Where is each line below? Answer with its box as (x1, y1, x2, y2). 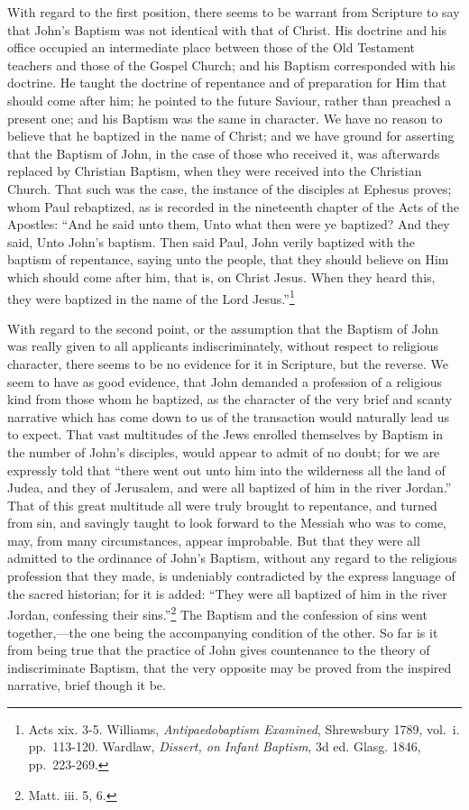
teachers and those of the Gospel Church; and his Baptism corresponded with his (7, 55, 455, 74)
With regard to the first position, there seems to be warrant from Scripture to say (7, 3, 460, 21)
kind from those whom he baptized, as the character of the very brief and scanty (7, 390, 453, 409)
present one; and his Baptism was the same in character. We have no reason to (7, 108, 443, 127)
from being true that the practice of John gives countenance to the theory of (7, 640, 430, 659)
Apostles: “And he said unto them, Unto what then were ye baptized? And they (7, 215, 450, 234)
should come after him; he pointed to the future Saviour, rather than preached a (7, 90, 452, 109)
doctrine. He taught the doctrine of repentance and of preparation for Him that (7, 73, 447, 92)
